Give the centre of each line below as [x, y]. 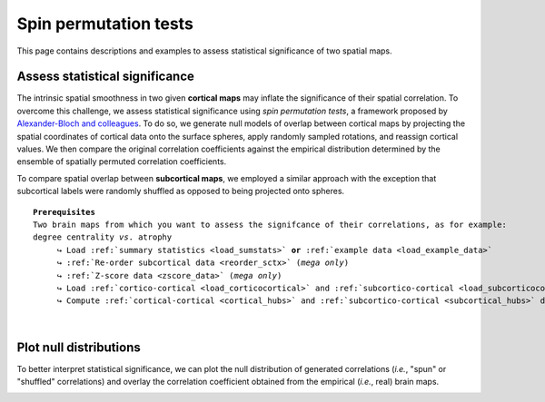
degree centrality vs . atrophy [103, 237]
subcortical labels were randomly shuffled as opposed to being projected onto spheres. [181, 191]
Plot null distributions [79, 347]
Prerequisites [64, 212]
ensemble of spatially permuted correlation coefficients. [122, 162]
